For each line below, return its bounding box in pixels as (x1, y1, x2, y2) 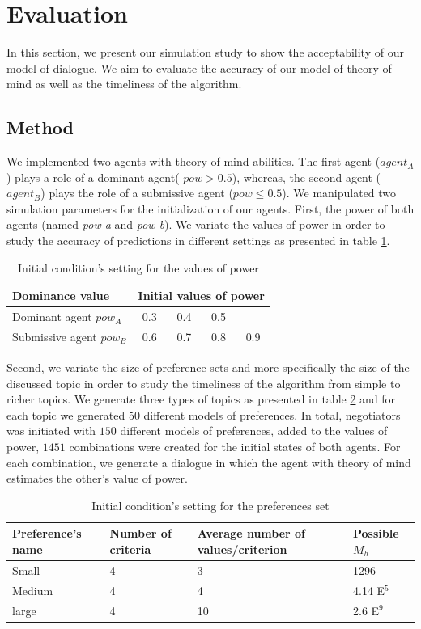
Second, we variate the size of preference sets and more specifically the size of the (6, 359, 410, 376)
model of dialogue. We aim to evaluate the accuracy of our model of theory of (6, 59, 392, 76)
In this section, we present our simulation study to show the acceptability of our (6, 44, 404, 61)
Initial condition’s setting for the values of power (18, 259, 259, 276)
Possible (353, 525, 399, 542)
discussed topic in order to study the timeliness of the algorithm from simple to (6, 374, 401, 391)
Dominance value (12, 287, 110, 304)
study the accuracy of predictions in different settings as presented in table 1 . (6, 232, 390, 249)
